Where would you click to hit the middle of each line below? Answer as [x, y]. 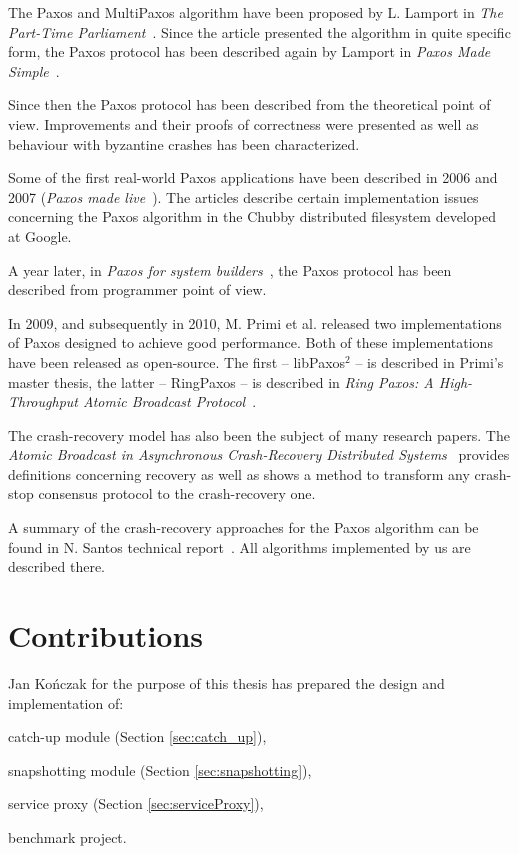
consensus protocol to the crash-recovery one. [177, 493]
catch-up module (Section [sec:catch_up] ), [137, 736]
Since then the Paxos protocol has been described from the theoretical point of [249, 104]
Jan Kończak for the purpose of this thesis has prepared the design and [226, 682]
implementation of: [66, 702]
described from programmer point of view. [137, 289]
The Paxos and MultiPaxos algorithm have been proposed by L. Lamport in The [255, 12]
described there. [56, 566]
